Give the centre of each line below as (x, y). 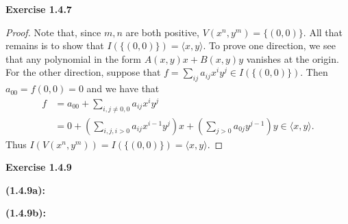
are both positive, (162, 32)
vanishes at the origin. (293, 58)
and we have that (123, 88)
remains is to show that (55, 45)
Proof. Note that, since (53, 32)
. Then (314, 72)
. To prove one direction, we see (269, 45)
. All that (323, 32)
